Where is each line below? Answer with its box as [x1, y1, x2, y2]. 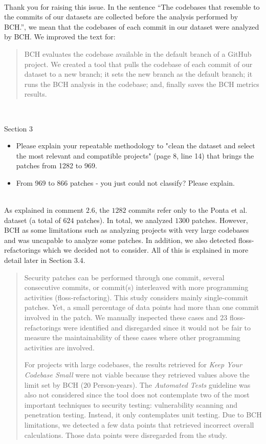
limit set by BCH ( [24, 379, 84, 390]
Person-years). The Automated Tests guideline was [93, 379, 251, 390]
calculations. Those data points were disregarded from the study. [24, 429, 228, 440]
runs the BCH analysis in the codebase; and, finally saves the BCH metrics [24, 78, 259, 89]
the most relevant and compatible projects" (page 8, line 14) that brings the [16, 150, 254, 161]
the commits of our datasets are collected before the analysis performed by [4, 11, 238, 22]
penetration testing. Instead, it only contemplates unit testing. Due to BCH [24, 409, 262, 420]
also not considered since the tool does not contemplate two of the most [24, 389, 250, 400]
